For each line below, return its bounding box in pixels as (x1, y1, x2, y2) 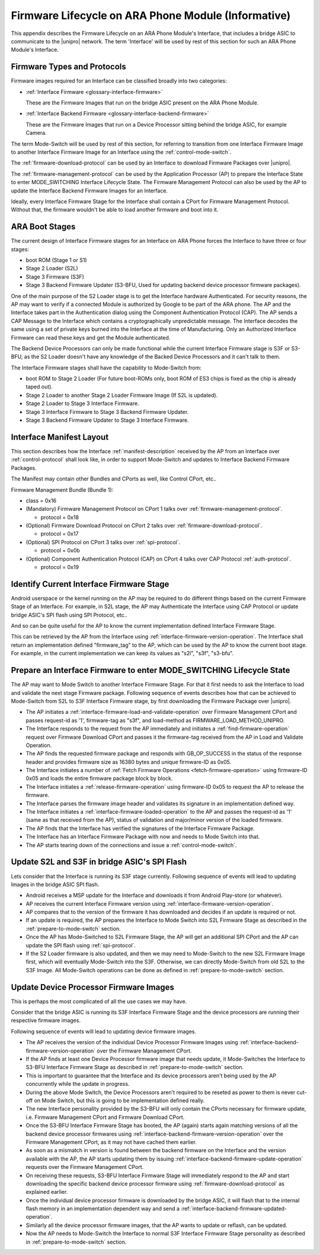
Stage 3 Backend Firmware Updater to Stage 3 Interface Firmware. (25, 416, 189, 424)
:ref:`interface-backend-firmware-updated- (181, 1205, 287, 1212)
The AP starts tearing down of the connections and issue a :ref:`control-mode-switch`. (25, 841, 237, 849)
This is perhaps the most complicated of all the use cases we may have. (11, 998, 187, 1005)
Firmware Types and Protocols (11, 62, 127, 72)
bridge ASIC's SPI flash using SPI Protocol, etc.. (11, 611, 127, 618)
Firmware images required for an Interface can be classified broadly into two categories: (11, 77, 228, 84)
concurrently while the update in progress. (25, 1080, 130, 1088)
